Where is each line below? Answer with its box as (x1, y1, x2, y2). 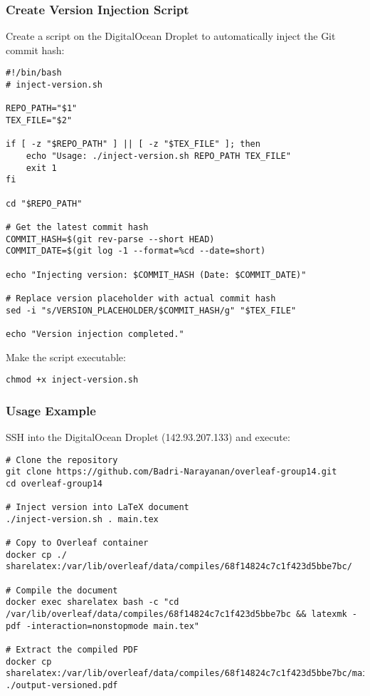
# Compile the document (6, 585, 118, 596)
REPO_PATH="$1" (6, 103, 78, 114)
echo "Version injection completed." (6, 328, 184, 339)
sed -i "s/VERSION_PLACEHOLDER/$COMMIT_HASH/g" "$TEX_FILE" (6, 305, 297, 316)
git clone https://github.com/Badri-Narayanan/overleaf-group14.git (6, 467, 337, 477)
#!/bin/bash (6, 68, 62, 78)
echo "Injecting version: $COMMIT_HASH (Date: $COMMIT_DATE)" (6, 269, 307, 280)
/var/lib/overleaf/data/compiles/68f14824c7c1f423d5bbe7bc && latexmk (6, 609, 347, 620)
